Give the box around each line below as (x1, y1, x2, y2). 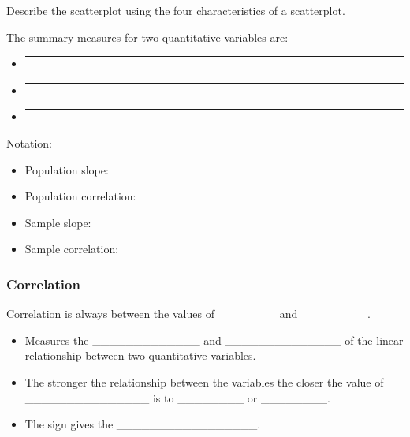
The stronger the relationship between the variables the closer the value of (24, 373, 384, 390)
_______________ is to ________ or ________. (24, 389, 330, 405)
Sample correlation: (24, 241, 119, 257)
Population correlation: (24, 188, 136, 204)
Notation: (6, 134, 52, 151)
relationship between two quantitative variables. (24, 347, 256, 364)
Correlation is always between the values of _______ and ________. (6, 305, 371, 322)
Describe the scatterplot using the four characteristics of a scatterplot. (6, 2, 345, 18)
